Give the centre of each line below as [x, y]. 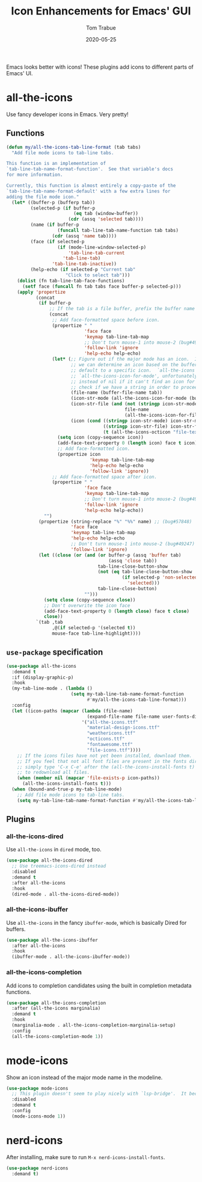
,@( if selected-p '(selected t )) [94, 628]
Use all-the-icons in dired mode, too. [54, 850]
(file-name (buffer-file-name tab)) [117, 393]
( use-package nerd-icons [37, 1168]
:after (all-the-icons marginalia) [56, 1009]
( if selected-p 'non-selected [160, 577]
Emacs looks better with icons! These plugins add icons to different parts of [100, 67]
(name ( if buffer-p [55, 225]
